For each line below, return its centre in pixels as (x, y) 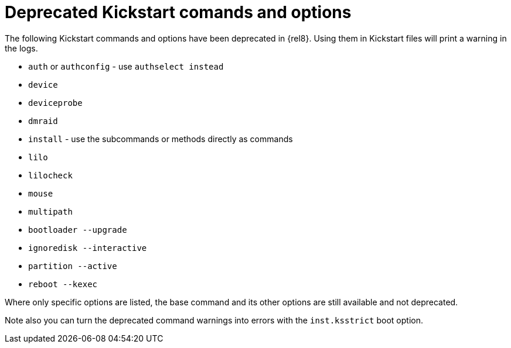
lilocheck (50, 175)
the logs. (21, 48)
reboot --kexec (63, 284)
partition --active (73, 266)
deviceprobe (55, 103)
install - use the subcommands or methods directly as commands (161, 139)
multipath (50, 211)
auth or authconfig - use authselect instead (126, 66)
